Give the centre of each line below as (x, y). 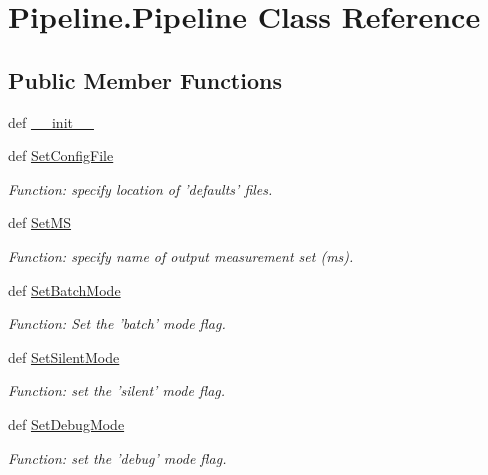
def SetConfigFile (61, 155)
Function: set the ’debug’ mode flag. (117, 457)
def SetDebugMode (66, 423)
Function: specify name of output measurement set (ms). (181, 255)
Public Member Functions (145, 79)
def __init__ (51, 121)
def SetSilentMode (64, 356)
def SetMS (40, 222)
